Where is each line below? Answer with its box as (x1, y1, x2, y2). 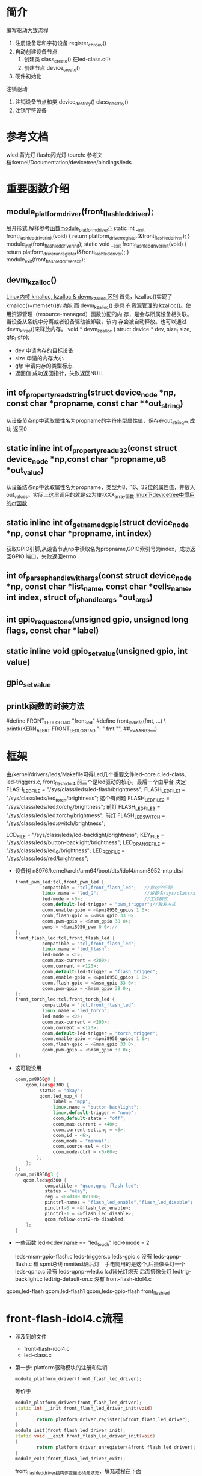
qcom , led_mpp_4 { (39, 1093, 83, 1099)
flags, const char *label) (6, 626, 99, 636)
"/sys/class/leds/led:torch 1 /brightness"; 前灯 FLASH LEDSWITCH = (6, 811, 165, 820)
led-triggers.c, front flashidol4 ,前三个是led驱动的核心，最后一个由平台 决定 (6, 778, 186, 786)
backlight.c (14, 1275, 43, 1283)
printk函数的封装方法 (6, 701, 85, 711)
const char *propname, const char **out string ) (6, 399, 183, 410)
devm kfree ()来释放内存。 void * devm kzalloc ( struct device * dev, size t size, (6, 325, 191, 334)
